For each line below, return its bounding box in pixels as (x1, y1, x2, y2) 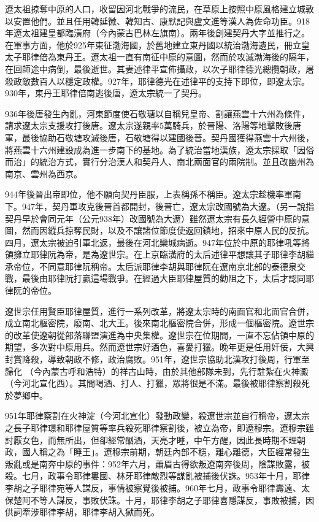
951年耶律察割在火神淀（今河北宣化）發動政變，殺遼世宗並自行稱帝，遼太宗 (5, 409, 310, 422)
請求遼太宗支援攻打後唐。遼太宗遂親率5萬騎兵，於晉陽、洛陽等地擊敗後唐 (5, 119, 301, 132)
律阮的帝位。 (5, 284, 56, 297)
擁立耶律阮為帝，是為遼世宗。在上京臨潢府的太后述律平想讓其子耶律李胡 (13, 248, 306, 261)
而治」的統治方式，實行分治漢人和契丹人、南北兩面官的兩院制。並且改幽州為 (5, 155, 314, 168)
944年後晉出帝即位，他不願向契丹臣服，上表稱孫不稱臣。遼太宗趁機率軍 (5, 188, 293, 201)
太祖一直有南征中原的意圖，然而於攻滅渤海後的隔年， (99, 50, 314, 63)
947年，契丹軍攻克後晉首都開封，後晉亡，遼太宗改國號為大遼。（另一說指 (21, 199, 314, 212)
